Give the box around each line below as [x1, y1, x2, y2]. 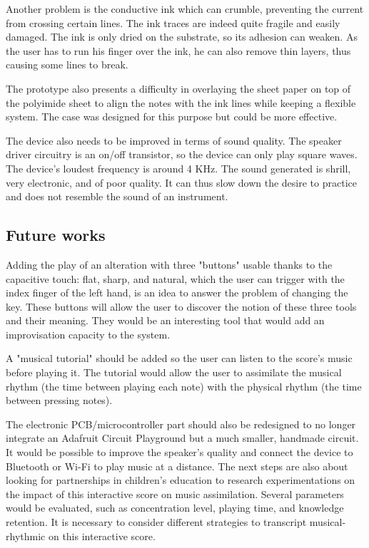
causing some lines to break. [6, 57, 128, 72]
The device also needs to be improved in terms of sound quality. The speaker [6, 133, 342, 148]
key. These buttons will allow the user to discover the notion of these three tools [6, 299, 357, 314]
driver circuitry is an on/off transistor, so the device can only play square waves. [6, 147, 358, 162]
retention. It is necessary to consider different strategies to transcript [6, 515, 307, 529]
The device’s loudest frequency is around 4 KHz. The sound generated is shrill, [6, 160, 351, 175]
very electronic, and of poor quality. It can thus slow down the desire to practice [6, 175, 357, 190]
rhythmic [6, 528, 46, 543]
